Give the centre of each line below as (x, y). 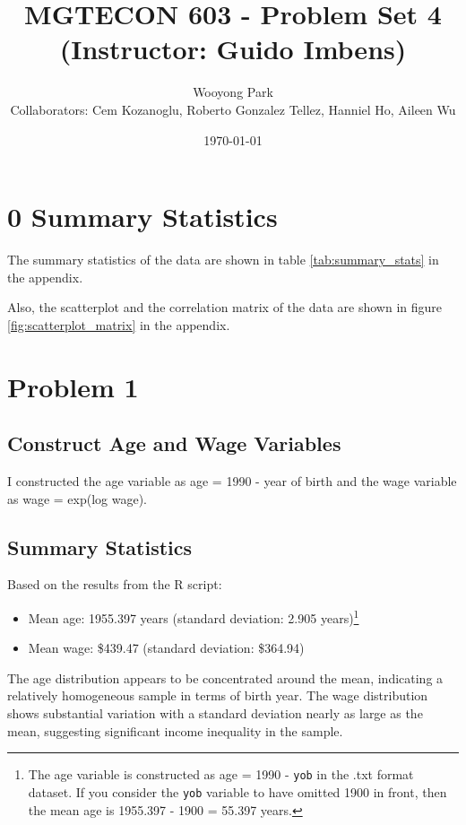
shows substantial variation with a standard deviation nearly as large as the (215, 713)
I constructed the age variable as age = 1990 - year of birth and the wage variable (232, 480)
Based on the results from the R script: (115, 584)
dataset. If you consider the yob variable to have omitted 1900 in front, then (237, 791)
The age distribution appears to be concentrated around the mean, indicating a (225, 677)
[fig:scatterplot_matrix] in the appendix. (119, 324)
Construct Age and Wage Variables (174, 443)
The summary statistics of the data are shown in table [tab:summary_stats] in (223, 260)
